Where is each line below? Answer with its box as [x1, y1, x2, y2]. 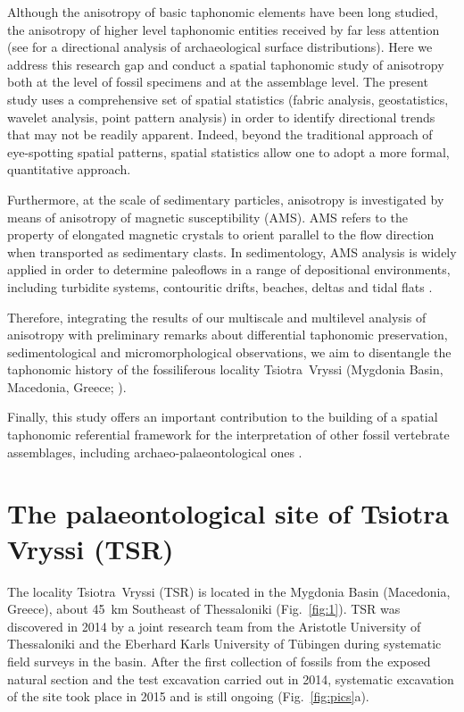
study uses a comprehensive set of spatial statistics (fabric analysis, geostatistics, [7, 89, 449, 108]
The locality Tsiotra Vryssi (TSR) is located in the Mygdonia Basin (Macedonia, [7, 582, 451, 600]
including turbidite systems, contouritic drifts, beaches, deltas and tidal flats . [7, 277, 433, 296]
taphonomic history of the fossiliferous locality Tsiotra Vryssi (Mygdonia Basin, [7, 360, 443, 379]
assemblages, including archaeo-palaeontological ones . [7, 442, 302, 461]
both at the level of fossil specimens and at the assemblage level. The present [7, 72, 428, 91]
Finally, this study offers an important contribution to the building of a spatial [7, 407, 438, 426]
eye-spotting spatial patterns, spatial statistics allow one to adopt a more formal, [7, 142, 450, 161]
